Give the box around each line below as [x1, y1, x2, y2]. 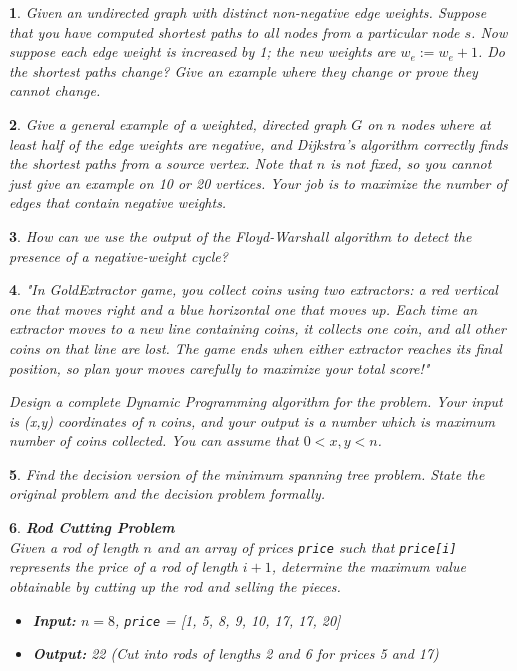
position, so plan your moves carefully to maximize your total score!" [9, 357, 430, 378]
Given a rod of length [9, 536, 139, 557]
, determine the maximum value [271, 556, 466, 577]
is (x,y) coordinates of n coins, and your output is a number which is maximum [9, 410, 495, 431]
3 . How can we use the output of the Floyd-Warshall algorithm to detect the [9, 225, 472, 246]
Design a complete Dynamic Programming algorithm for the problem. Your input [9, 391, 503, 412]
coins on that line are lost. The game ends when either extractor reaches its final [9, 337, 502, 358]
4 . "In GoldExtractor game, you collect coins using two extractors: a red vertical [9, 279, 498, 300]
